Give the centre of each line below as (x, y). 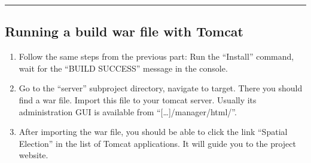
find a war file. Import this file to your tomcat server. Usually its (138, 99)
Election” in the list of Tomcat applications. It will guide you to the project (157, 143)
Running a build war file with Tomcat (124, 31)
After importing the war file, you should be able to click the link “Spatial (153, 132)
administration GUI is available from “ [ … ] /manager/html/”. (128, 111)
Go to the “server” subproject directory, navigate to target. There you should (161, 88)
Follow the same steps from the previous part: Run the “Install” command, (156, 56)
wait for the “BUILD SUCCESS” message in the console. (123, 68)
